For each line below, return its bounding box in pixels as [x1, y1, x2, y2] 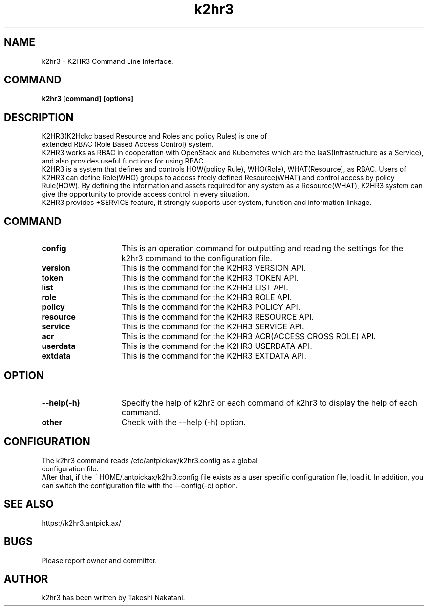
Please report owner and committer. [42, 556, 157, 565]
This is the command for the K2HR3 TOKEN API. [121, 273, 299, 283]
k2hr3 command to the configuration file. [121, 253, 272, 264]
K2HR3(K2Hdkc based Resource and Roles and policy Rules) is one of [42, 132, 267, 141]
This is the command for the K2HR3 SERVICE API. [121, 322, 304, 332]
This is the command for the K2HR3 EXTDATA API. [121, 351, 306, 361]
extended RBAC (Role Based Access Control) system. [42, 140, 214, 149]
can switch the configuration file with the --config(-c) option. [42, 481, 238, 489]
